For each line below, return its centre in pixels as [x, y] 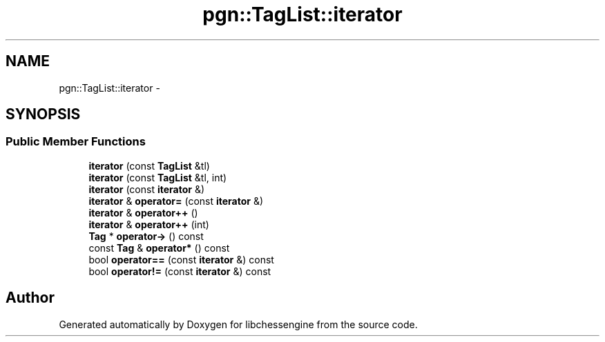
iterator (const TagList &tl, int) [158, 177]
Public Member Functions [76, 142]
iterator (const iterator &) [147, 189]
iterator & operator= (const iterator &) [176, 201]
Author [30, 298]
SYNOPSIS [43, 114]
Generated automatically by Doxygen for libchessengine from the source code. [238, 324]
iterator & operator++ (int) [149, 224]
